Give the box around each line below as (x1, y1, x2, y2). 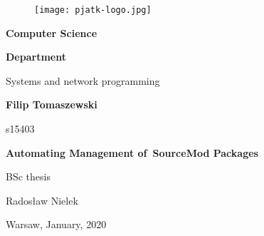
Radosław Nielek (6, 193, 78, 207)
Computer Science (6, 25, 97, 40)
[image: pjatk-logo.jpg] (34, 5, 152, 15)
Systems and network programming (6, 73, 160, 88)
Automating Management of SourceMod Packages (6, 145, 258, 160)
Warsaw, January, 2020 (6, 217, 107, 232)
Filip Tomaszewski (6, 97, 97, 112)
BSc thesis (6, 169, 51, 184)
